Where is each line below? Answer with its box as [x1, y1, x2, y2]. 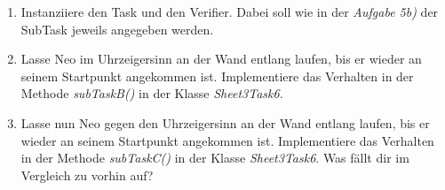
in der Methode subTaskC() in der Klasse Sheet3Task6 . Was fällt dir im [20, 148, 409, 167]
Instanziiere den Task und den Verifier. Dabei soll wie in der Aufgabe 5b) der [20, 3, 439, 20]
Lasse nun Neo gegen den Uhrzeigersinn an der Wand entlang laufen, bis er [20, 113, 430, 132]
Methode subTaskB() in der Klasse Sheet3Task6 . [20, 84, 283, 103]
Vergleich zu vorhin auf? [20, 165, 154, 184]
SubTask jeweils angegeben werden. [20, 19, 214, 38]
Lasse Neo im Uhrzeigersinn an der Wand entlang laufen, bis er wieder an [20, 49, 422, 68]
